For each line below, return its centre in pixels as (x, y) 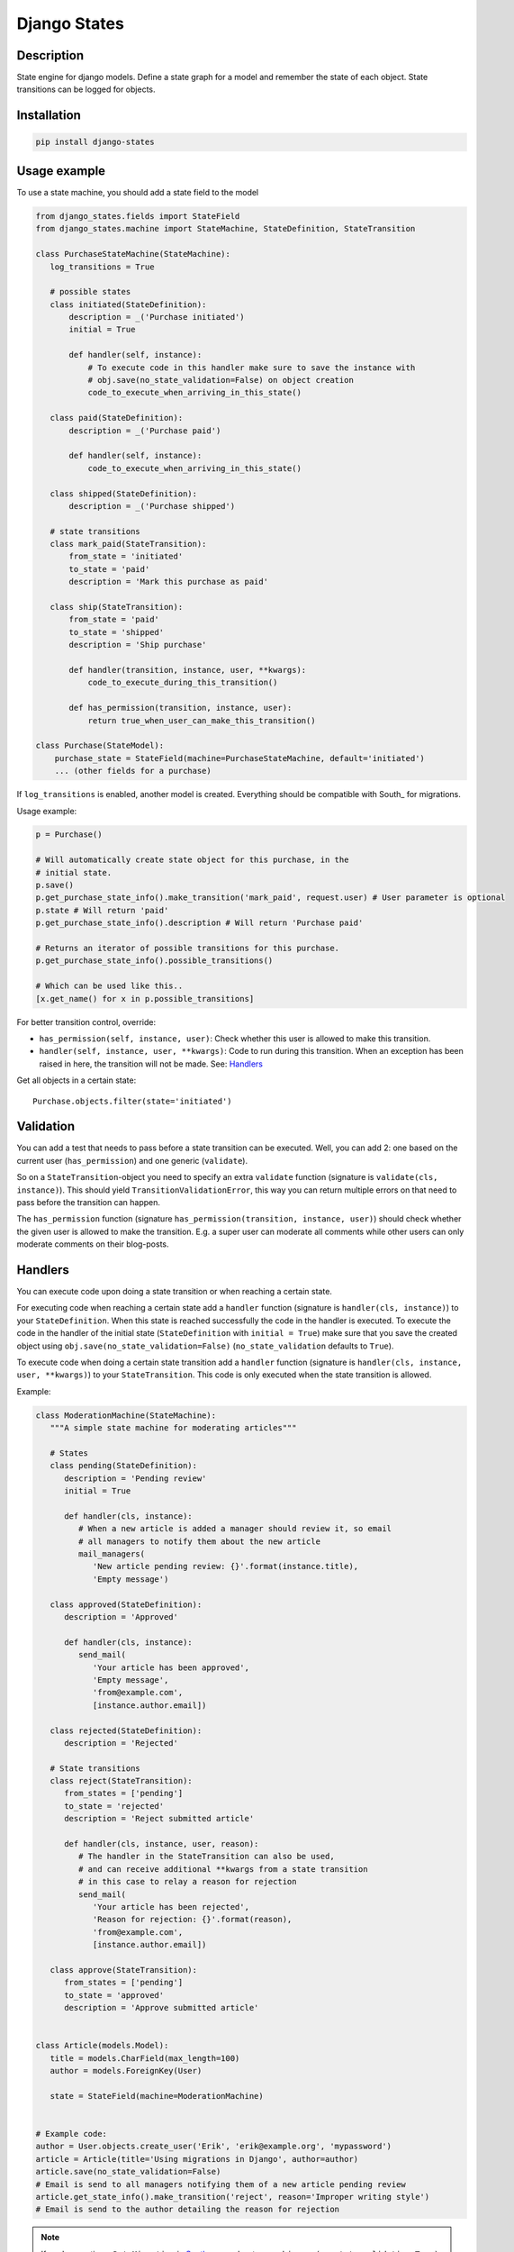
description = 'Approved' (122, 1617)
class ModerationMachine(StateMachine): (126, 1415)
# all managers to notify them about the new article (199, 1541)
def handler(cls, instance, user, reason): (162, 1844)
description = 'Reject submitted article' (159, 1819)
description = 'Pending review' (135, 1478)
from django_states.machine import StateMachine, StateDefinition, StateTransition (225, 229)
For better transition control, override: (86, 1022)
